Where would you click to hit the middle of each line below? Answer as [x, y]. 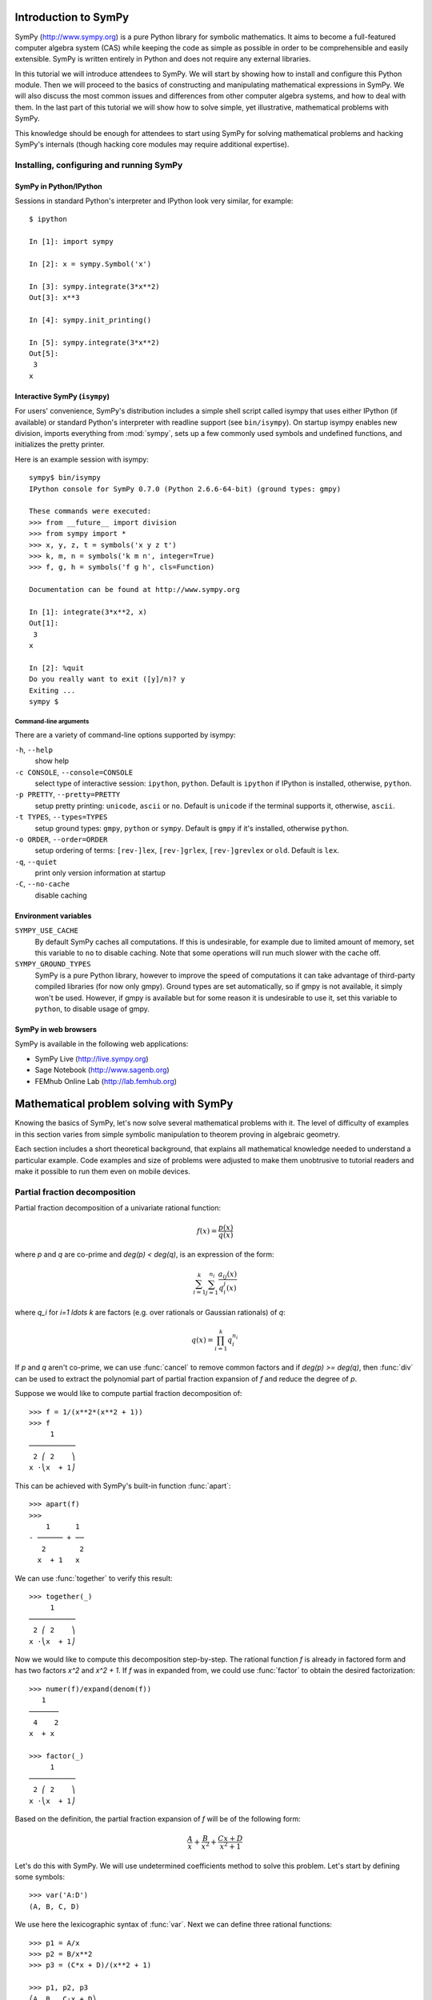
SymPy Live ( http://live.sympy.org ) [92, 1058]
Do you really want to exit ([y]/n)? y [107, 679]
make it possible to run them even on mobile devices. [103, 1171]
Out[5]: [44, 354]
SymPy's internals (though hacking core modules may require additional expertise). [152, 145]
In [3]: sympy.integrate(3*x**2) [94, 286]
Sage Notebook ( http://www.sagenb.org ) [102, 1070]
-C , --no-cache [42, 884]
